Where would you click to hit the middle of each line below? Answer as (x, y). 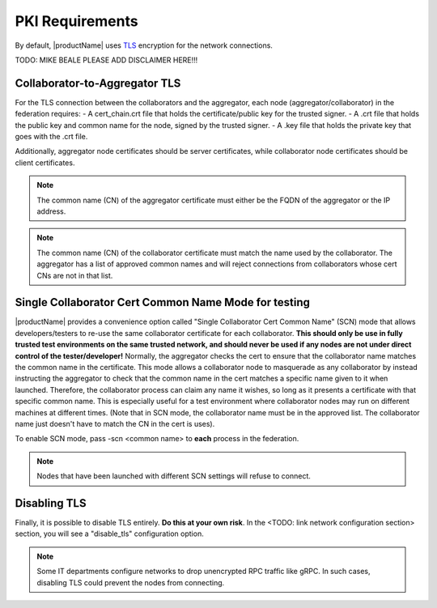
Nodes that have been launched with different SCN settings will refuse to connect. (174, 476)
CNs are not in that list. (75, 275)
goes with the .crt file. (51, 137)
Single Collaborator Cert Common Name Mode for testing (163, 302)
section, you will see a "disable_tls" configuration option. (109, 534)
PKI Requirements (76, 21)
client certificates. (45, 163)
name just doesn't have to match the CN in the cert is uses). (115, 423)
